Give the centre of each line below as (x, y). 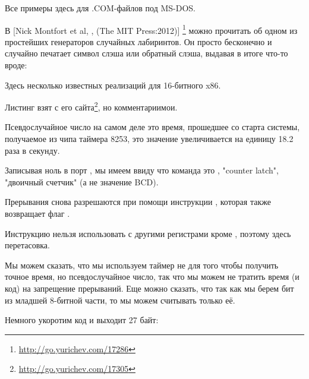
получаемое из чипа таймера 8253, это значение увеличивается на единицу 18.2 (149, 139)
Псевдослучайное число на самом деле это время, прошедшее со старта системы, (152, 127)
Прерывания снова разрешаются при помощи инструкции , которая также (138, 202)
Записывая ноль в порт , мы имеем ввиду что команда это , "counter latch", (142, 170)
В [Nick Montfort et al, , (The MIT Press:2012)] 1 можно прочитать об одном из (151, 29)
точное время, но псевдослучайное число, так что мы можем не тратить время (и (152, 277)
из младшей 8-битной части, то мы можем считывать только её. (120, 300)
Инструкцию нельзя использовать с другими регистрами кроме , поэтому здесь (148, 233)
